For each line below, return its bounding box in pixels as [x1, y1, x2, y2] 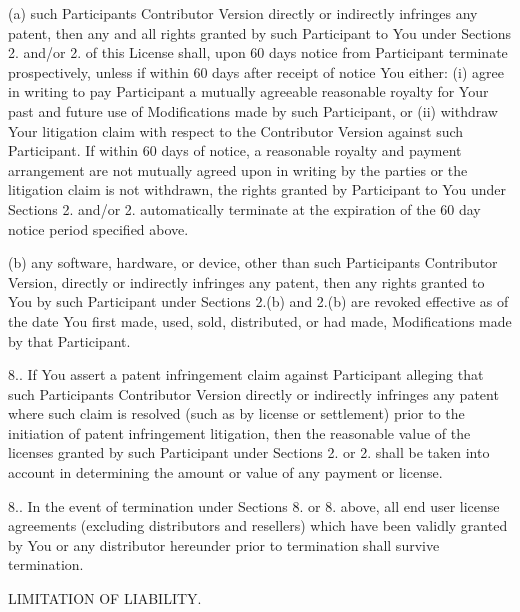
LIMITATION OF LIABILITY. [8, 588, 202, 609]
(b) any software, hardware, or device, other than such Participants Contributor [8, 252, 498, 273]
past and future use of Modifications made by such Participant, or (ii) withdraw [8, 100, 498, 121]
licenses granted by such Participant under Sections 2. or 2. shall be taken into [8, 442, 490, 463]
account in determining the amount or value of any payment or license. [8, 462, 443, 483]
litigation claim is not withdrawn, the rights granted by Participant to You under [8, 179, 506, 200]
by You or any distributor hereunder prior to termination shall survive [8, 534, 440, 555]
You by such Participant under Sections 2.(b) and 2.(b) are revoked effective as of [8, 291, 509, 312]
